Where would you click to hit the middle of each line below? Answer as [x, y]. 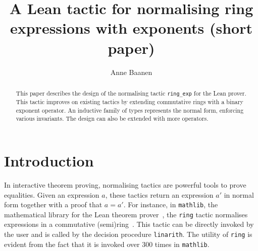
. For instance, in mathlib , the [171, 204]
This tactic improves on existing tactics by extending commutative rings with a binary [130, 102]
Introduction [49, 160]
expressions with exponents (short [131, 28]
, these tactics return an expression [159, 194]
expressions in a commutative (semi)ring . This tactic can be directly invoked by [129, 224]
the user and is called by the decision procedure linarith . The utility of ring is [128, 234]
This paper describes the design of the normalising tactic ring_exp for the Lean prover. [131, 93]
